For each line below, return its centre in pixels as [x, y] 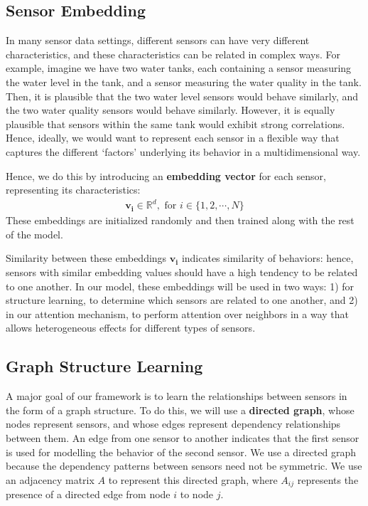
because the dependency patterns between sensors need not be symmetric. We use [184, 466]
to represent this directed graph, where [193, 479]
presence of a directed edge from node [88, 494]
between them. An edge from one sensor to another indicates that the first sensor [183, 438]
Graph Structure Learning [104, 366]
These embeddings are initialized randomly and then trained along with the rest [180, 220]
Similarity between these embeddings [86, 258]
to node [197, 494]
